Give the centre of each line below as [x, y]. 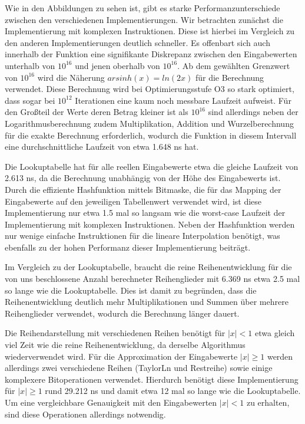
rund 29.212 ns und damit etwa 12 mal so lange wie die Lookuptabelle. [173, 391]
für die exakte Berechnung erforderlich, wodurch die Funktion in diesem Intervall [151, 135]
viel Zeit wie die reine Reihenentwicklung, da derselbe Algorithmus [125, 345]
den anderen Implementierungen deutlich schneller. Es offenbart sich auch [137, 42]
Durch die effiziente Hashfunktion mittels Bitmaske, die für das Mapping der [143, 189]
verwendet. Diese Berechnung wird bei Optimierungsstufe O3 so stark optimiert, [150, 89]
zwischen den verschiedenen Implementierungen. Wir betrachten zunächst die [144, 19]
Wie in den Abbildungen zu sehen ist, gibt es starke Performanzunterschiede [142, 8]
